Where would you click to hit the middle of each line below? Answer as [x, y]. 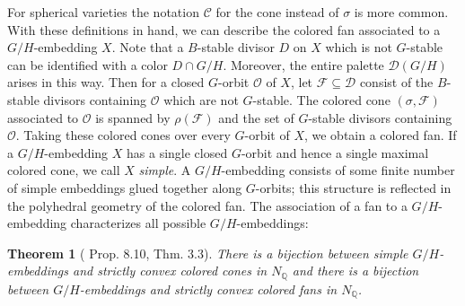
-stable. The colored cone [321, 99]
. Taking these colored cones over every [123, 135]
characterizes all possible [138, 223]
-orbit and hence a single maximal [335, 152]
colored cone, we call [64, 170]
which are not [201, 99]
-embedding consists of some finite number [338, 170]
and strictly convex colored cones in [170, 271]
